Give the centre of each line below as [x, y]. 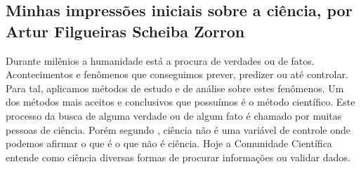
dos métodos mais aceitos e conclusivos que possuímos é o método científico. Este [180, 102]
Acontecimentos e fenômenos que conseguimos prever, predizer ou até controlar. [177, 74]
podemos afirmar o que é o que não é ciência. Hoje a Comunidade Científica [169, 143]
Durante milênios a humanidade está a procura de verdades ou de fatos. [160, 60]
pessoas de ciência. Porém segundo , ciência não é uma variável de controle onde [178, 129]
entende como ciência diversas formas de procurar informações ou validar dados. [178, 157]
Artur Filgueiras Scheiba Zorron [125, 31]
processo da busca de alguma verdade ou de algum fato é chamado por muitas [174, 115]
